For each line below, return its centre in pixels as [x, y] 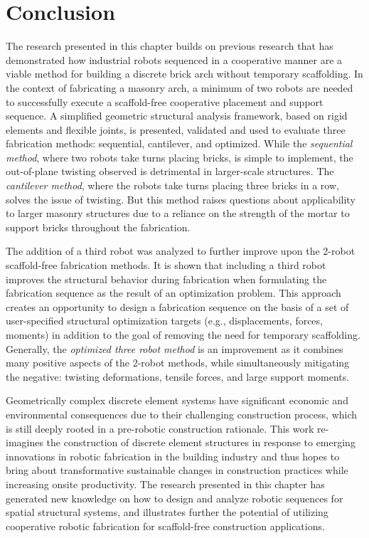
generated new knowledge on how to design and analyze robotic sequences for [175, 498]
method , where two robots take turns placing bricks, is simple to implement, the [180, 157]
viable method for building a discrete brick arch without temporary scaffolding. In [184, 74]
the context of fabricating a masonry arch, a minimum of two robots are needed [180, 87]
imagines [25, 442]
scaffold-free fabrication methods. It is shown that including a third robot [166, 265]
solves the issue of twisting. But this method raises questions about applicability [181, 199]
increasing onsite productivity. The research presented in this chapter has [165, 484]
